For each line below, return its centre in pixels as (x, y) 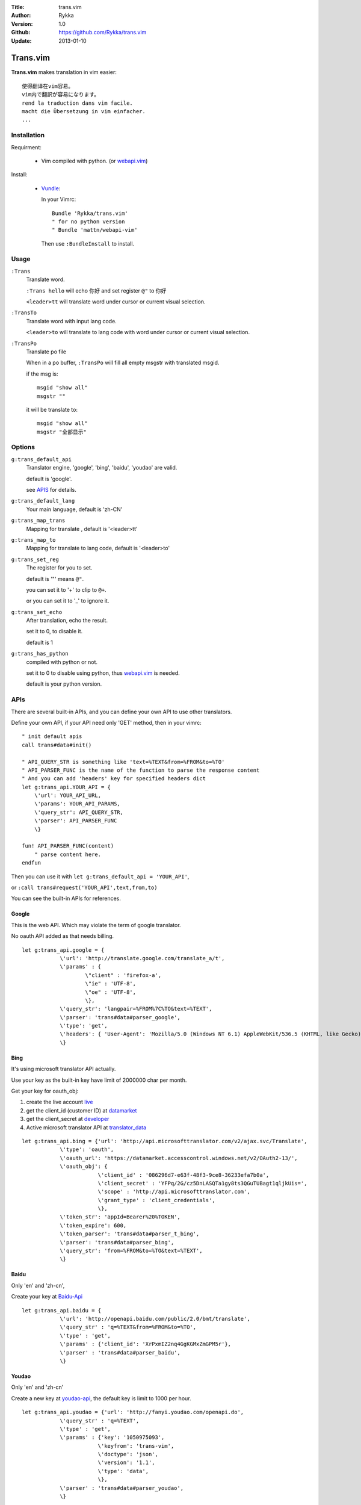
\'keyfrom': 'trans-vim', (136, 1446)
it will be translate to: (52, 409)
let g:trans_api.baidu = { (62, 1310)
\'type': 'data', (123, 1471)
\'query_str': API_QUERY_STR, (79, 812)
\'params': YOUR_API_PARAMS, (77, 804)
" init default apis (52, 737)
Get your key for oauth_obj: (45, 1091)
